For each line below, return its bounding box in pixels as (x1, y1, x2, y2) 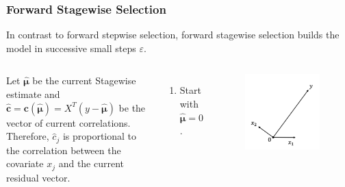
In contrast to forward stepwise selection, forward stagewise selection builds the (6, 27, 340, 42)
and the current (58, 156, 125, 171)
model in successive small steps (6, 40, 136, 55)
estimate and (6, 87, 60, 101)
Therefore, (6, 129, 49, 143)
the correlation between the (6, 142, 121, 157)
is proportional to (62, 129, 137, 143)
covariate (6, 156, 44, 171)
